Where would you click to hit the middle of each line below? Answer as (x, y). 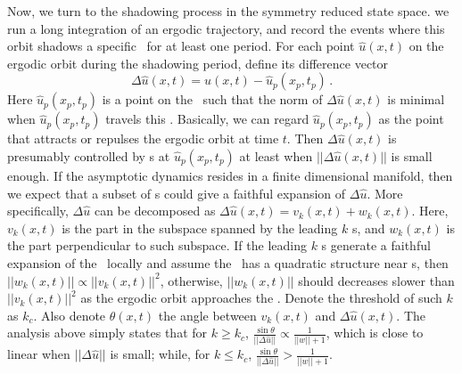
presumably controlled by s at (89, 155)
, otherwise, (191, 280)
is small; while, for (160, 354)
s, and (368, 228)
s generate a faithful (376, 245)
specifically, (38, 211)
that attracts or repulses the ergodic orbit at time (143, 138)
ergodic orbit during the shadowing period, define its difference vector (198, 63)
